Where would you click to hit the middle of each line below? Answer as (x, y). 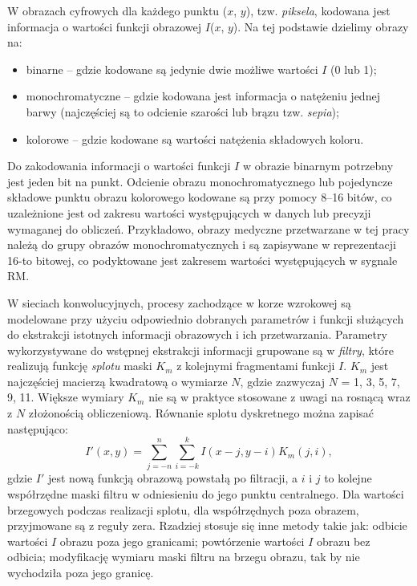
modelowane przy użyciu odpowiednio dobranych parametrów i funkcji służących (206, 318)
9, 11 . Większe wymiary (66, 397)
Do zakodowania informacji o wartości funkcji (119, 166)
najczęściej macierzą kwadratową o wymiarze (117, 381)
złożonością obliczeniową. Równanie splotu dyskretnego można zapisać (201, 413)
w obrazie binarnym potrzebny (318, 166)
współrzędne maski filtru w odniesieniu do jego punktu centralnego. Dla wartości (206, 493)
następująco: (38, 428)
